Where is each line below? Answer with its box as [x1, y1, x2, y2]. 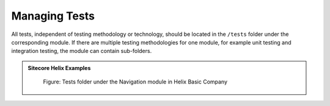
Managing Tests [11, 9, 95, 23]
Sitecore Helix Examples [28, 64, 91, 71]
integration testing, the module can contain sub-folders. [11, 48, 152, 55]
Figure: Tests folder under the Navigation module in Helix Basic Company [43, 78, 228, 85]
